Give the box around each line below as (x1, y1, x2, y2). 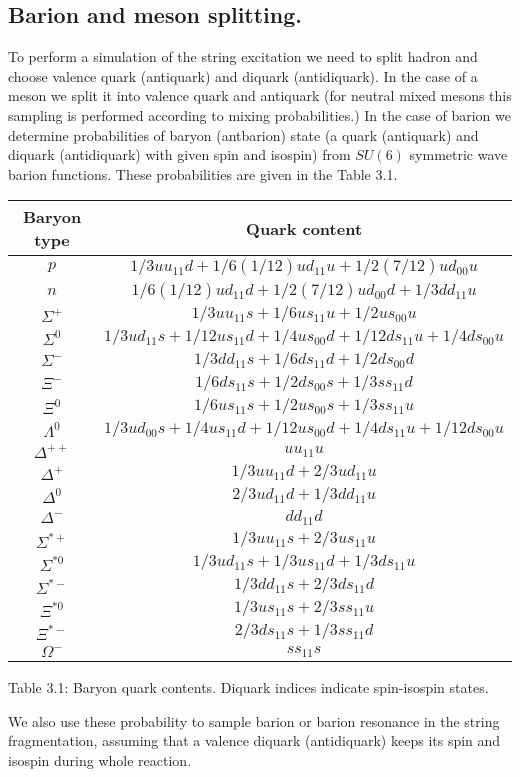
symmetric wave (409, 144, 508, 165)
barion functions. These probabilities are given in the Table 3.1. (8, 163, 398, 184)
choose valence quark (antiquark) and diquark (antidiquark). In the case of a (8, 65, 478, 86)
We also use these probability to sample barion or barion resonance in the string (8, 710, 500, 731)
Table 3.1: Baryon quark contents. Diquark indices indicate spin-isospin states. (8, 677, 489, 698)
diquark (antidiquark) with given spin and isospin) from (8, 144, 351, 165)
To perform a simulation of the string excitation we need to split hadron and (8, 46, 478, 67)
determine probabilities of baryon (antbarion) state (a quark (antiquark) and (8, 124, 479, 145)
